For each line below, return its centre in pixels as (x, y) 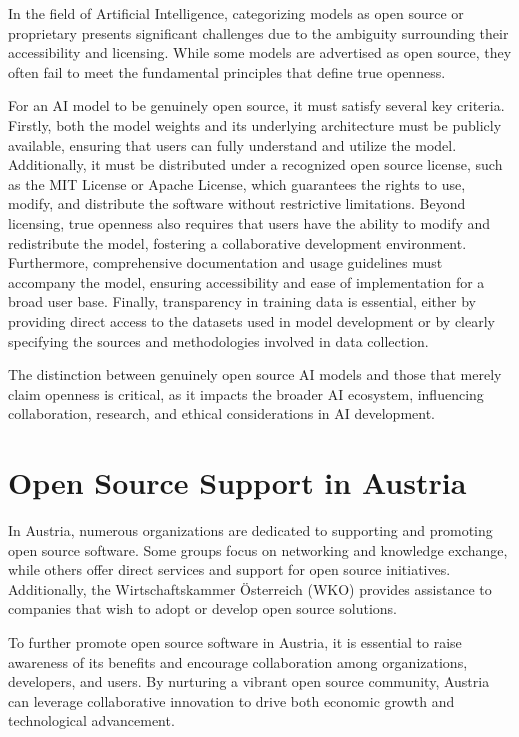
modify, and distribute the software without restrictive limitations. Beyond (237, 203)
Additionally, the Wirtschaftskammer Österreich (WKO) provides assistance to (250, 588)
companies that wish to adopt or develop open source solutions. (202, 608)
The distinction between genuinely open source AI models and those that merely (255, 374)
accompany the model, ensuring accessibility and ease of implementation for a (246, 281)
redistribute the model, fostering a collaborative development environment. (237, 242)
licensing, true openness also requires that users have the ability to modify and (249, 222)
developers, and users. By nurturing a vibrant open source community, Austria (249, 681)
